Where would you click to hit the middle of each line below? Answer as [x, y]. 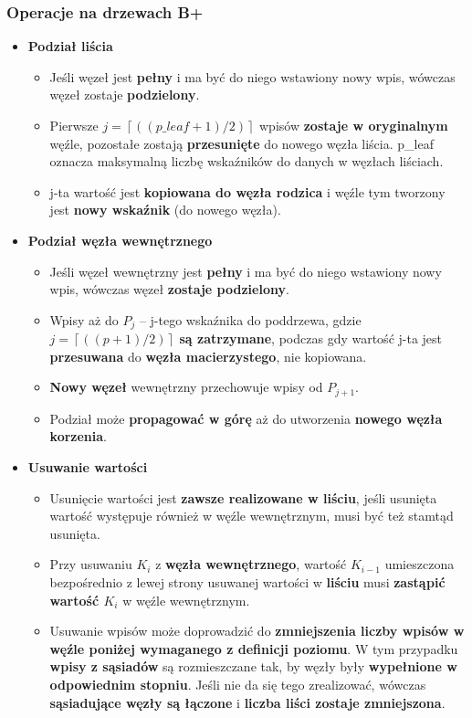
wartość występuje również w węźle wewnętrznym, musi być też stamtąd [252, 516]
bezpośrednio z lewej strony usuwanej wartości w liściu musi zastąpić [247, 582]
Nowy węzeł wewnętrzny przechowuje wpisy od [186, 387]
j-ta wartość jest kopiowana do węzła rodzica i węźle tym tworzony [247, 191]
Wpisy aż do [84, 319]
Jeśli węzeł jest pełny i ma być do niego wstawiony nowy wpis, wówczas [252, 76]
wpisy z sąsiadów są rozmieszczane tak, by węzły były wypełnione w [253, 666]
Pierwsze [74, 125]
